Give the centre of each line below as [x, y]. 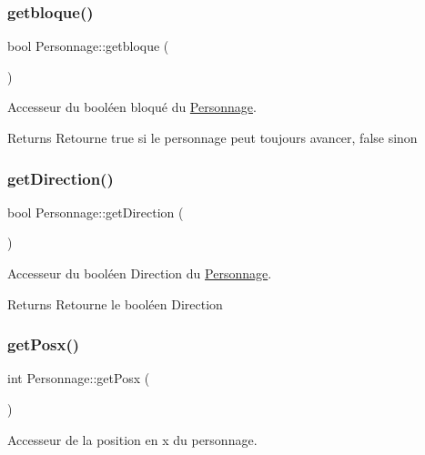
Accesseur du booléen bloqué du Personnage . [132, 107]
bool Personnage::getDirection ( [96, 212]
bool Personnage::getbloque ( [88, 46]
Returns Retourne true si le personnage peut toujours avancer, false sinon [212, 137]
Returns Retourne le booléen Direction [115, 303]
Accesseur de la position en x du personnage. [132, 439]
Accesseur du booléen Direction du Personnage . [140, 273]
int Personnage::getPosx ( [79, 378]
